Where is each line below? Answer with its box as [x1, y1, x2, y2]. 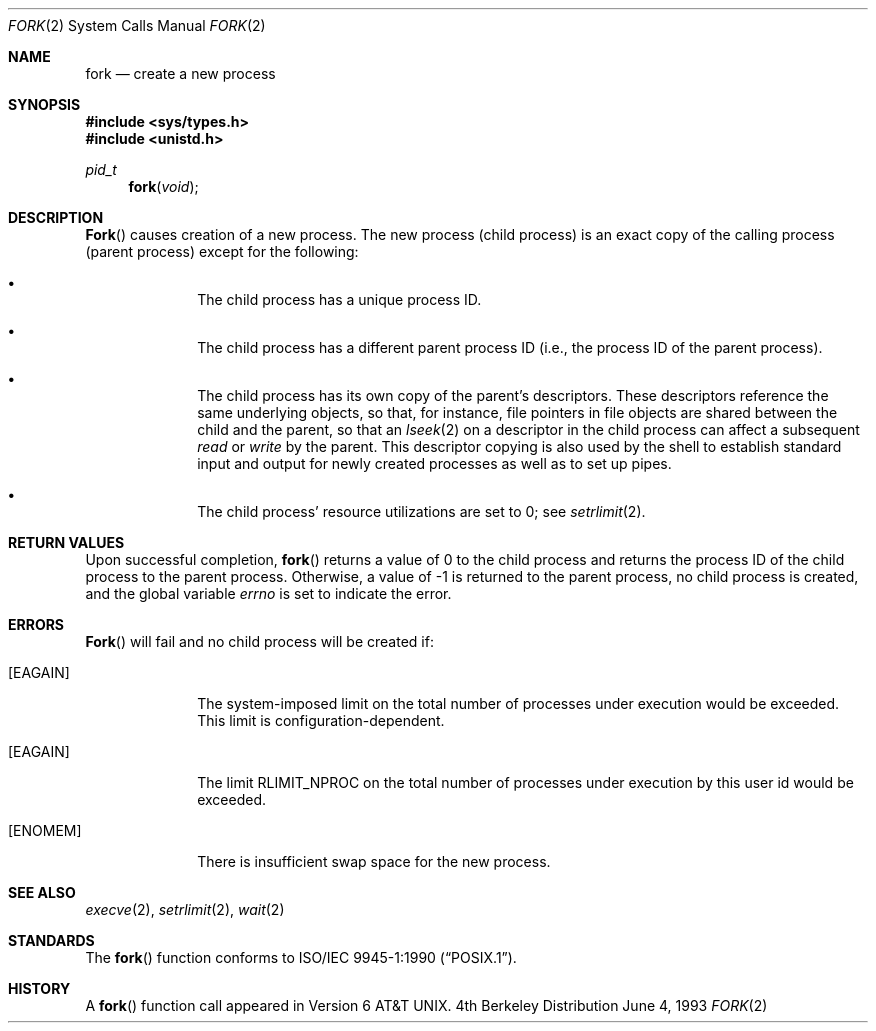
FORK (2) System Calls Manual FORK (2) [8, 17, 266, 34]
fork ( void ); [128, 178, 199, 195]
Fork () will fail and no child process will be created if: [85, 633, 434, 650]
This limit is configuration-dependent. [197, 712, 445, 729]
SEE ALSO [8, 884, 76, 901]
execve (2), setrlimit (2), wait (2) [85, 901, 285, 918]
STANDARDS [8, 932, 95, 949]
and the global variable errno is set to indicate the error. [85, 585, 452, 602]
